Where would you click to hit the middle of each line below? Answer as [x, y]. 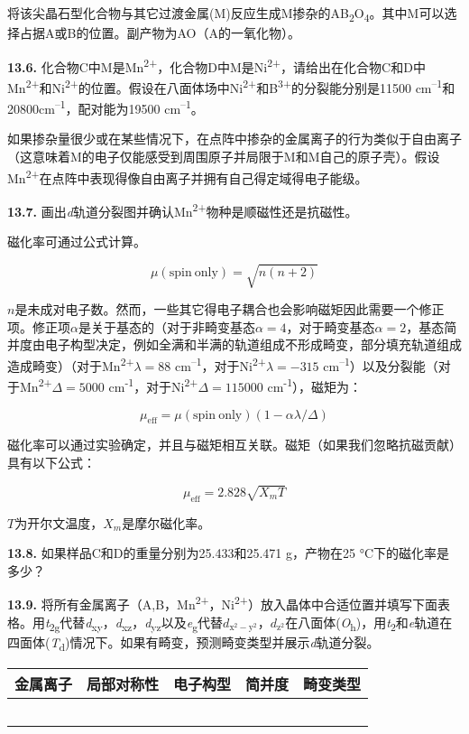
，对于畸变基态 [331, 326]
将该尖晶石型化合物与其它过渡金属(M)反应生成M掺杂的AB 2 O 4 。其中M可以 [226, 14]
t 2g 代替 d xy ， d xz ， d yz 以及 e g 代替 [134, 623]
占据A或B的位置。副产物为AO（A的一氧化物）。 [160, 33]
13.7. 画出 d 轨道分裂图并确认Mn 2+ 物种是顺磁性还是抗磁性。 [183, 209]
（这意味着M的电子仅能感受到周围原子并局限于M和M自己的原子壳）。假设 [224, 157]
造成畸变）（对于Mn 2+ [71, 364]
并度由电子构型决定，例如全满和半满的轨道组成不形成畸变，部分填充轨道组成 [234, 344]
